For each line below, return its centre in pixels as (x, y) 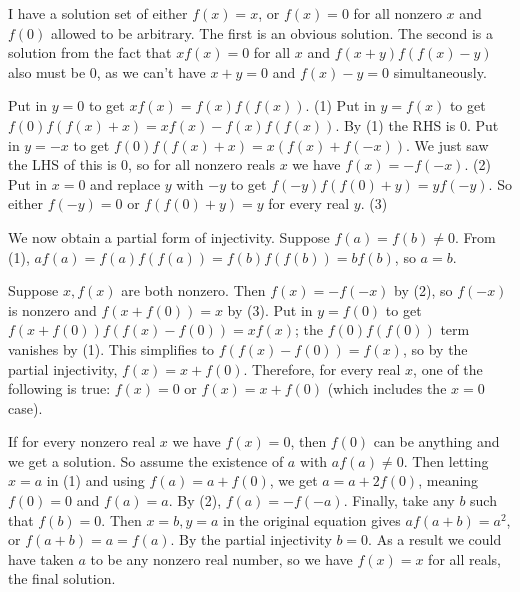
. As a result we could (435, 539)
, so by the (435, 348)
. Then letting (446, 460)
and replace (125, 183)
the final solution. (62, 578)
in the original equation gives (311, 519)
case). (25, 407)
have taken (41, 558)
